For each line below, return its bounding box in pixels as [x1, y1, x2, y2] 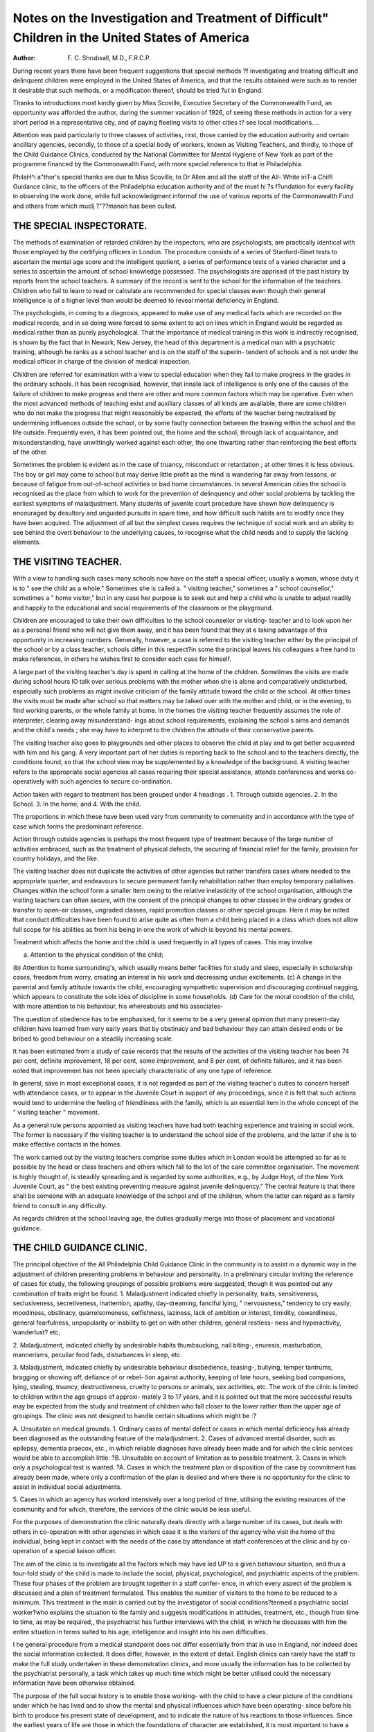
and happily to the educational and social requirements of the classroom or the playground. [12, 603, 274, 612]
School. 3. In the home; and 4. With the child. [12, 799, 141, 808]
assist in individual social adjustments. [12, 1483, 123, 1491]
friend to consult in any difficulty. [12, 1201, 107, 1210]
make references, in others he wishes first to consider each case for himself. [12, 655, 232, 663]
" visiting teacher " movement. [12, 1108, 100, 1117]
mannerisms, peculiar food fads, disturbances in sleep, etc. [12, 1350, 183, 1359]
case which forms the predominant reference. [12, 822, 144, 831]
